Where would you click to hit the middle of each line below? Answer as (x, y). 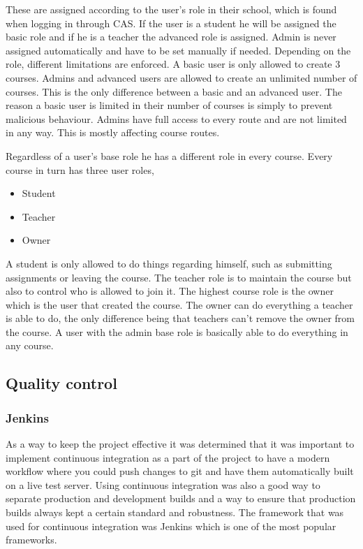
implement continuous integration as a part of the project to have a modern (168, 457)
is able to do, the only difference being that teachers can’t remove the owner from (180, 318)
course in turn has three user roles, (80, 169)
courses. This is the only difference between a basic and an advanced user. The (174, 91)
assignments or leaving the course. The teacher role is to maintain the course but (179, 277)
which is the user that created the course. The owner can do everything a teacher (179, 304)
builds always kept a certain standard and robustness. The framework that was (175, 512)
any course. (30, 345)
